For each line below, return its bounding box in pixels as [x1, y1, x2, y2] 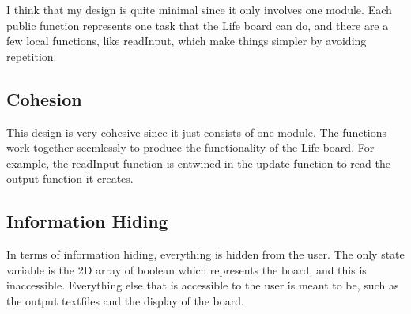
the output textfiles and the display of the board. [6, 292, 244, 308]
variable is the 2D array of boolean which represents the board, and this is [6, 261, 367, 278]
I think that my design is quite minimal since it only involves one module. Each [6, 2, 392, 17]
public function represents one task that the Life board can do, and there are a [6, 17, 389, 33]
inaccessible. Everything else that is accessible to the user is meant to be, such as [6, 277, 399, 293]
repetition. [6, 47, 57, 64]
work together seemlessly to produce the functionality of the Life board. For [6, 139, 375, 156]
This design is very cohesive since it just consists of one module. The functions [6, 123, 387, 140]
